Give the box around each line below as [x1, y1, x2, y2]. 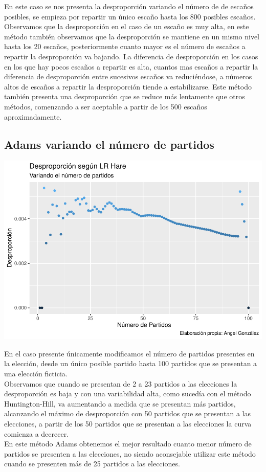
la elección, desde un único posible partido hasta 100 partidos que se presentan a [4, 358, 257, 369]
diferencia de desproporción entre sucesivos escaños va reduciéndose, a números [4, 71, 252, 82]
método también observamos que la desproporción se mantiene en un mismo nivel [4, 31, 260, 41]
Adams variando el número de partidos [4, 136, 214, 152]
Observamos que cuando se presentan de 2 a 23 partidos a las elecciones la [4, 378, 237, 389]
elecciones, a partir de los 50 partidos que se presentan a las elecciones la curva [4, 418, 252, 429]
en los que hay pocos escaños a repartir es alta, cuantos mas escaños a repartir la [4, 61, 258, 72]
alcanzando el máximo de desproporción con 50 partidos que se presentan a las [4, 408, 251, 419]
